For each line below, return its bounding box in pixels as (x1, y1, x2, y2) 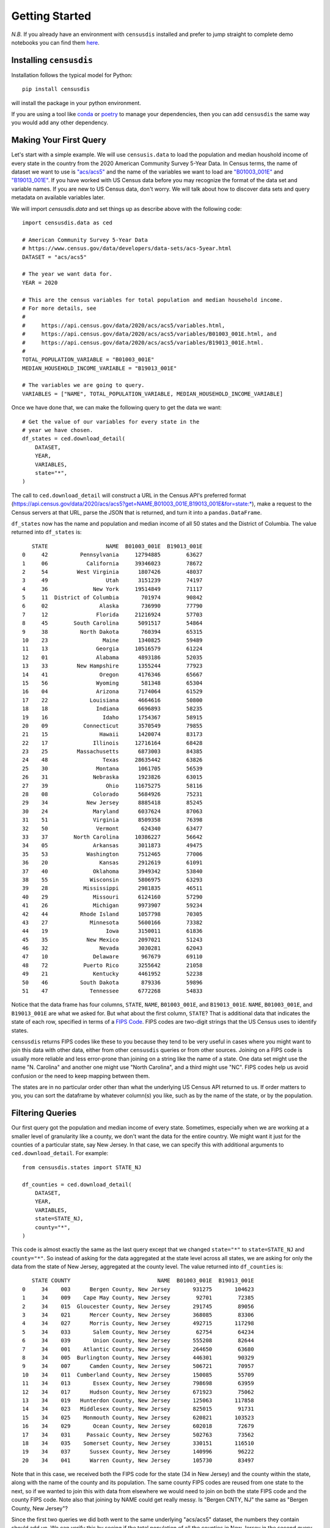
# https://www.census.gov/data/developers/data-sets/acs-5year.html (22, 245, 232, 252)
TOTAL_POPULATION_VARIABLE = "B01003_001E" (22, 356, 155, 363)
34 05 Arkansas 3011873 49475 (22, 842, 203, 849)
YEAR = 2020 (22, 279, 58, 286)
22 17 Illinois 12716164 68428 (22, 740, 203, 746)
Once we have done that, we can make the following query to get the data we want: (11, 404, 222, 411)
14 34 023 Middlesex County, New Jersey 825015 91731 (22, 1406, 254, 1412)
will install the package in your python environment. (11, 99, 142, 106)
